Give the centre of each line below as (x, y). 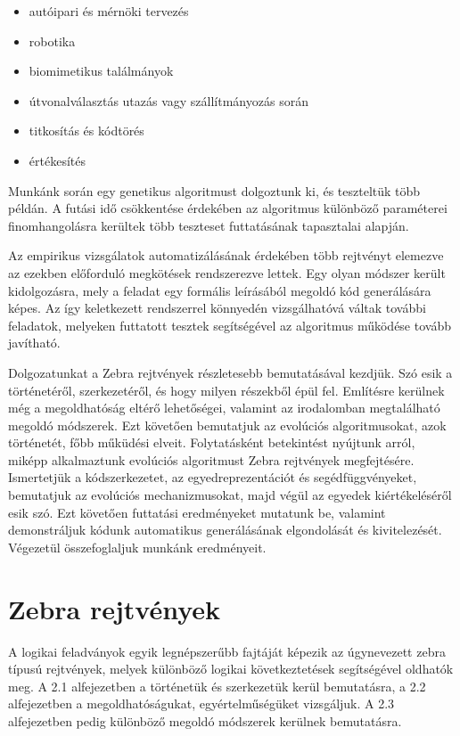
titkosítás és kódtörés (86, 131)
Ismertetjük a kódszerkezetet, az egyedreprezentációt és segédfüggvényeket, (213, 477)
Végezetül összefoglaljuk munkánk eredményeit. (137, 547)
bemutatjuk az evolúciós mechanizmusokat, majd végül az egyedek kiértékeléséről (230, 495)
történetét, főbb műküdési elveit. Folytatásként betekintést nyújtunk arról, (212, 442)
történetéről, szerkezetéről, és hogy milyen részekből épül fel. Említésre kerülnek (226, 390)
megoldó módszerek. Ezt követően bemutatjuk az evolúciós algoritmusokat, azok (227, 425)
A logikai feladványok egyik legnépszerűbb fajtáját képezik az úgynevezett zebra (227, 651)
